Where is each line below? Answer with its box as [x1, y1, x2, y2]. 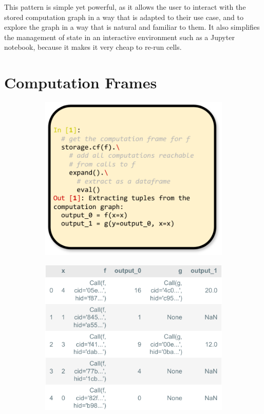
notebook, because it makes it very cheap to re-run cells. [4, 42, 182, 52]
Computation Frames [4, 72, 157, 93]
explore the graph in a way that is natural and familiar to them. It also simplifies [4, 22, 260, 32]
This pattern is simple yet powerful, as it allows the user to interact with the [4, 2, 246, 12]
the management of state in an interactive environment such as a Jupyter [4, 31, 235, 42]
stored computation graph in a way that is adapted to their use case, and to [4, 11, 243, 22]
